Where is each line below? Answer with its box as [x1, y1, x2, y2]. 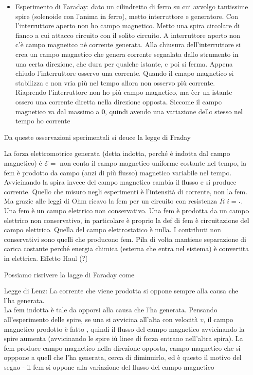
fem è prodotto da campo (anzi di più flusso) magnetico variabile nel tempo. [4, 167, 232, 177]
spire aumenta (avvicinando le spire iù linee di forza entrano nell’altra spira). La [4, 333, 243, 343]
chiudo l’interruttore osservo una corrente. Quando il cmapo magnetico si [15, 68, 234, 78]
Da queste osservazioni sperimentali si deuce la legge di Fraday [4, 132, 191, 142]
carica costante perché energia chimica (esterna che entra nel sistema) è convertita [4, 243, 249, 254]
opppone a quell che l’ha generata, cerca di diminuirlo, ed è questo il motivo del [4, 352, 242, 362]
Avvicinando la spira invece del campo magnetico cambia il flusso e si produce [4, 177, 236, 187]
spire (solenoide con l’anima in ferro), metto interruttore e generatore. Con [15, 11, 238, 21]
